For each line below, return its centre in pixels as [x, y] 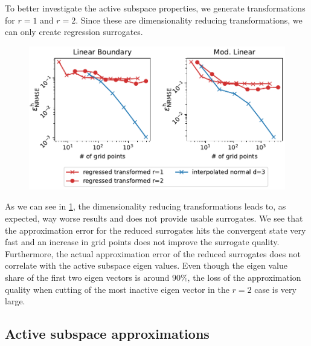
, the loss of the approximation [244, 277]
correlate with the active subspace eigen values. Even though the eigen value [146, 265]
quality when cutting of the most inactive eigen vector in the [117, 289]
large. [15, 301]
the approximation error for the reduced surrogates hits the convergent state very [155, 230]
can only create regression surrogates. [74, 32]
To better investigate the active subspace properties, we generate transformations [155, 8]
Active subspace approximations [107, 334]
